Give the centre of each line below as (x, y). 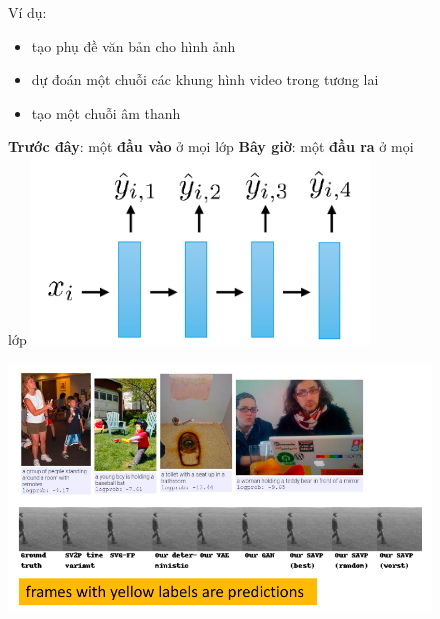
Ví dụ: (27, 12)
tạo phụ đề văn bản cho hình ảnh (133, 45)
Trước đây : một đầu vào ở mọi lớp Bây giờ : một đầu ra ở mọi (211, 146)
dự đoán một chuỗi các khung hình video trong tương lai (205, 79)
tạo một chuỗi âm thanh (106, 112)
